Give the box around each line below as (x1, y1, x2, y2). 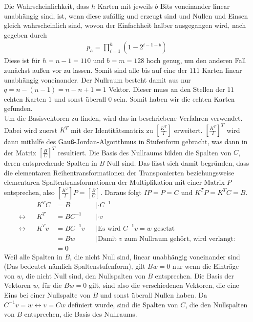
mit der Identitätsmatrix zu (70, 125, 153, 135)
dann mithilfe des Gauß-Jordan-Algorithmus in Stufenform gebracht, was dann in (4, 136, 248, 147)
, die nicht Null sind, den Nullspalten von (21, 270, 146, 280)
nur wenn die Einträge (172, 261, 239, 271)
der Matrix (4, 147, 37, 157)
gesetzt (154, 225, 175, 232)
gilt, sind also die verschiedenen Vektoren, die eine (88, 280, 239, 290)
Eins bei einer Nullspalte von (4, 289, 90, 300)
